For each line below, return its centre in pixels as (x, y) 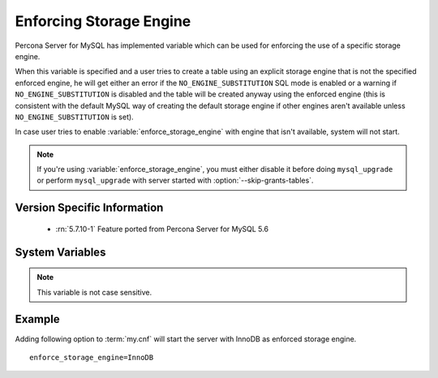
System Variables (60, 252)
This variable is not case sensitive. (94, 292)
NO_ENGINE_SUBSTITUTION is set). (74, 117)
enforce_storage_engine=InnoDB (92, 357)
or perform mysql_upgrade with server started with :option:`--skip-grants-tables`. (175, 180)
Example (37, 319)
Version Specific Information (89, 208)
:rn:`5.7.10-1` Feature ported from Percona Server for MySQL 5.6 (162, 229)
